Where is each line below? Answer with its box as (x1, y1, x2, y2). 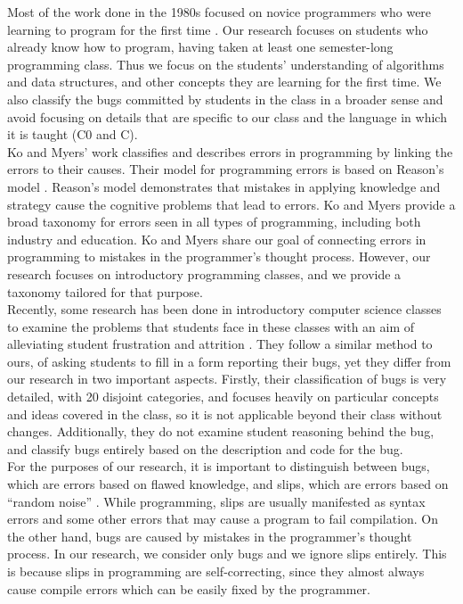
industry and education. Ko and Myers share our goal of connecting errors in (7, 229, 426, 248)
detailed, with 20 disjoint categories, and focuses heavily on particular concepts (7, 387, 439, 406)
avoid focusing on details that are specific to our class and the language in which (7, 107, 447, 126)
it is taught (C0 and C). (7, 125, 138, 144)
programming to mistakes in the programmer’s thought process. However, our (7, 247, 431, 266)
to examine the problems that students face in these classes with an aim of (7, 317, 415, 335)
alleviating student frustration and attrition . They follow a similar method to (7, 335, 433, 353)
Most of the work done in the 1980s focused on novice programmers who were (7, 3, 432, 21)
